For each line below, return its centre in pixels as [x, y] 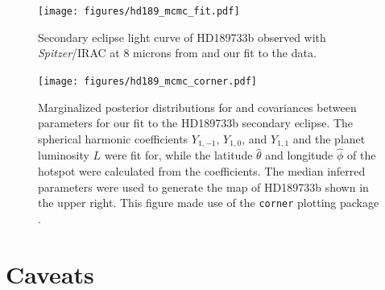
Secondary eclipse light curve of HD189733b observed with [182, 37]
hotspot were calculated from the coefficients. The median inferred [202, 170]
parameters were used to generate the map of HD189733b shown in [203, 186]
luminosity [64, 155]
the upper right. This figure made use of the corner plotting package [209, 203]
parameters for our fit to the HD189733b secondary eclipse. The [196, 123]
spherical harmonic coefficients [113, 138]
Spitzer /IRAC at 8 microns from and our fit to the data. [177, 53]
